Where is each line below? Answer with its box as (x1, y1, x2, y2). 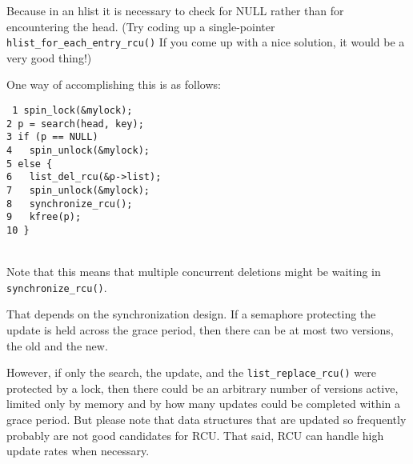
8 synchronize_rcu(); (6, 198, 133, 210)
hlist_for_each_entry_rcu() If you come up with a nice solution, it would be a (6, 34, 405, 50)
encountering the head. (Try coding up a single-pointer (6, 18, 275, 34)
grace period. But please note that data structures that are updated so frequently (6, 411, 407, 428)
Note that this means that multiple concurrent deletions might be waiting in (6, 263, 381, 280)
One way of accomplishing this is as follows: (6, 76, 221, 93)
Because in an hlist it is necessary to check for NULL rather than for (6, 2, 344, 18)
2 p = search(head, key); (6, 118, 144, 130)
